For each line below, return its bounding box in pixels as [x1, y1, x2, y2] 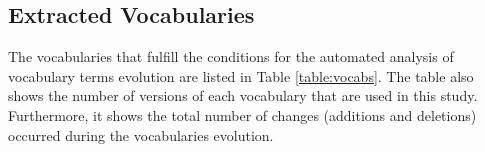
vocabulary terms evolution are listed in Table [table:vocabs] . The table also [8, 65, 474, 86]
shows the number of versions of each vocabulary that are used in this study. [8, 85, 478, 106]
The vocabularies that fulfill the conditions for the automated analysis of [8, 46, 454, 67]
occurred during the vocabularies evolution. [8, 124, 274, 145]
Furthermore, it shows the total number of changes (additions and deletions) [8, 104, 477, 125]
